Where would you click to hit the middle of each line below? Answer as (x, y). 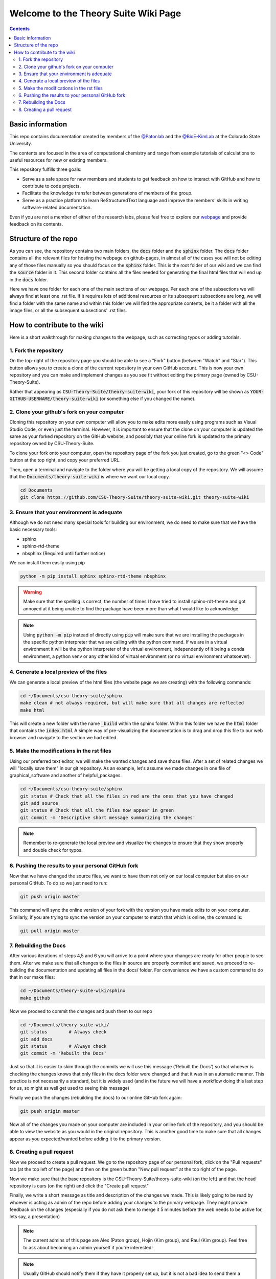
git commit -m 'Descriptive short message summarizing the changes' (108, 818)
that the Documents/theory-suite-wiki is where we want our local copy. (90, 476)
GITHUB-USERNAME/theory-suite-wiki (54, 399)
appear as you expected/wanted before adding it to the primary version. (85, 1139)
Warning (32, 592)
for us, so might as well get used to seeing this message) (70, 1088)
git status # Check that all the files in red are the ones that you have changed (127, 796)
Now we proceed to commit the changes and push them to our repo (81, 1011)
